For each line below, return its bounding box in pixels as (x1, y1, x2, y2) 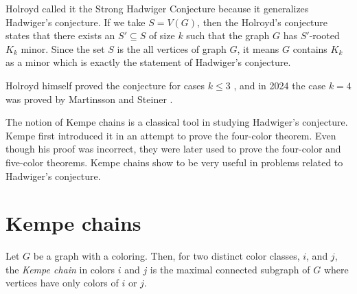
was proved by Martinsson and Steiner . (5, 91, 173, 106)
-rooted (309, 28, 340, 43)
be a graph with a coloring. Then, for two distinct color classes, (33, 249, 300, 263)
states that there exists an (5, 28, 115, 43)
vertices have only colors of (5, 275, 119, 290)
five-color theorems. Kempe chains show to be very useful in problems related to (5, 155, 343, 169)
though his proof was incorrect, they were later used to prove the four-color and (5, 142, 341, 156)
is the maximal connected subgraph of (150, 262, 310, 276)
